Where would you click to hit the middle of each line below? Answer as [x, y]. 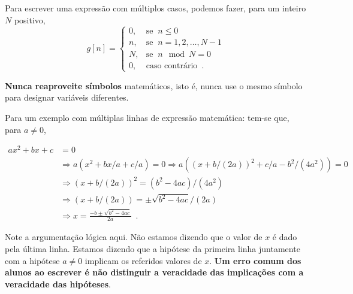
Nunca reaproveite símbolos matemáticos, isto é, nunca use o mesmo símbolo [154, 85]
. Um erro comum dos [255, 260]
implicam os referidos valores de [143, 260]
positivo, [30, 19]
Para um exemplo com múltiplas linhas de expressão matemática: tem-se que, [147, 117]
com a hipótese [32, 260]
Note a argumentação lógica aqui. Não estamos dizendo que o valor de [134, 237]
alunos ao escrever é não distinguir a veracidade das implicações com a [154, 272]
